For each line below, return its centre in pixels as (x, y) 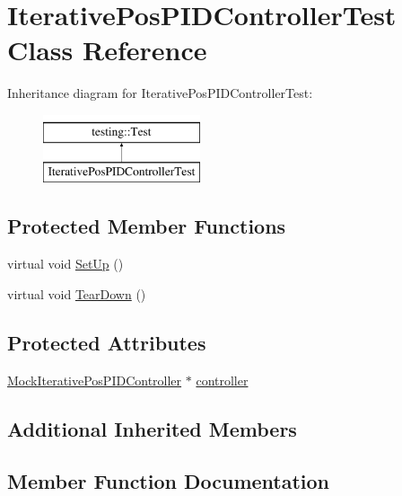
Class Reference (107, 50)
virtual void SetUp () (66, 264)
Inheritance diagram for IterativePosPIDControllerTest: (160, 93)
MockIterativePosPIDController (95, 380)
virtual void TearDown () (77, 293)
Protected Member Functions (147, 226)
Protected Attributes (107, 342)
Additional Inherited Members (152, 428)
